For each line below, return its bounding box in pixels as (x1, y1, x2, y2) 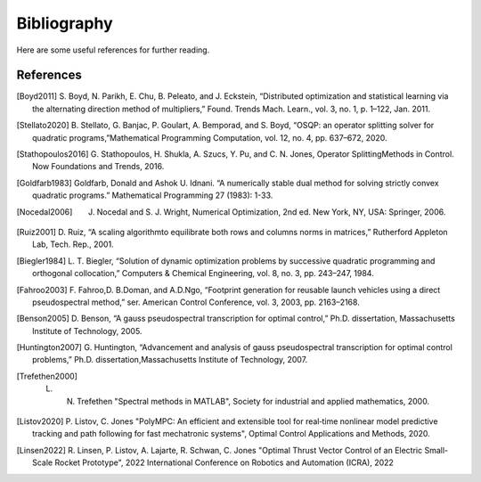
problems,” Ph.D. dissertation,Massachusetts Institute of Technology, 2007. (32, 355, 308, 365)
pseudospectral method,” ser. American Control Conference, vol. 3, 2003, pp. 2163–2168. (32, 297, 360, 307)
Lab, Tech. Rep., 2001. (32, 239, 115, 249)
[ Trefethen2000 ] (16, 371, 77, 381)
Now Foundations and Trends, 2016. (32, 161, 165, 172)
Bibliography (16, 13, 113, 33)
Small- (424, 445, 449, 455)
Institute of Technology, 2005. (32, 325, 143, 336)
